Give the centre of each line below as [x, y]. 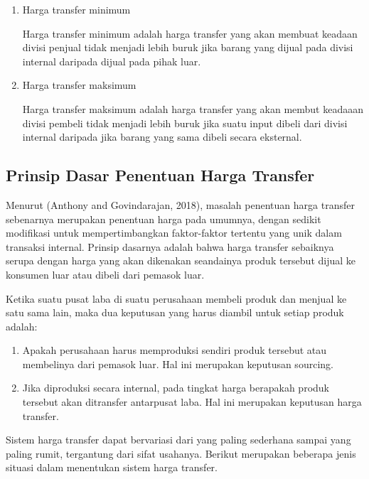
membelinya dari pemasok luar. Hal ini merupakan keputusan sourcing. [178, 364]
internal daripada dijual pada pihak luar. [112, 61]
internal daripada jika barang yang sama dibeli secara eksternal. [162, 137]
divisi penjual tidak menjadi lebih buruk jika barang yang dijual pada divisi [188, 47]
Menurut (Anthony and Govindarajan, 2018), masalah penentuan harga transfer [180, 204]
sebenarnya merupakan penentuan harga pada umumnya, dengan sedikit [164, 219]
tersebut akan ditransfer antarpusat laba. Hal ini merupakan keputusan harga [192, 402]
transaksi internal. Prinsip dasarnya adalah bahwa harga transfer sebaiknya [170, 246]
